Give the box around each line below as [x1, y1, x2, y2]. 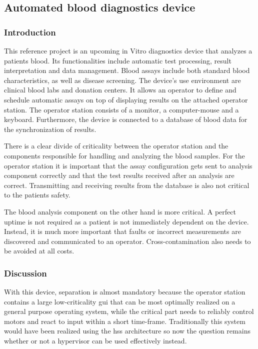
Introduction [4, 25, 56, 38]
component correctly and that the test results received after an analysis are [4, 170, 234, 180]
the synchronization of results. [4, 123, 96, 134]
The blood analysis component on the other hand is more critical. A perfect [4, 206, 236, 216]
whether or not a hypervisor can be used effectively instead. [4, 335, 187, 346]
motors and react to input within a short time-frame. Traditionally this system [4, 315, 245, 326]
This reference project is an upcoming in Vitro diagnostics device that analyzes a [4, 45, 252, 55]
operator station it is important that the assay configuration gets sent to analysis [4, 160, 252, 170]
